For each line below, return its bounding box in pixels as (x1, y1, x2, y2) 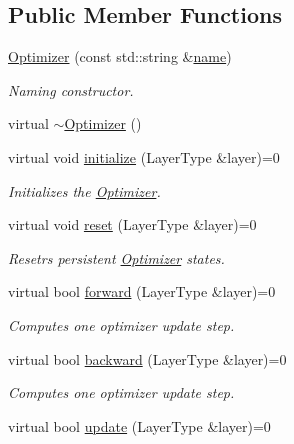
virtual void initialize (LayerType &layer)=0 (8, 146, 280, 167)
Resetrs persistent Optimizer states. (8, 247, 225, 268)
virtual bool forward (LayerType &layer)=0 (8, 281, 276, 302)
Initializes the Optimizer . (8, 180, 161, 201)
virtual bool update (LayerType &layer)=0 (8, 415, 271, 436)
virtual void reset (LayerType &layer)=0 (8, 214, 257, 235)
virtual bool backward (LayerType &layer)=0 (8, 348, 287, 369)
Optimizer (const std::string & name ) (8, 46, 232, 67)
